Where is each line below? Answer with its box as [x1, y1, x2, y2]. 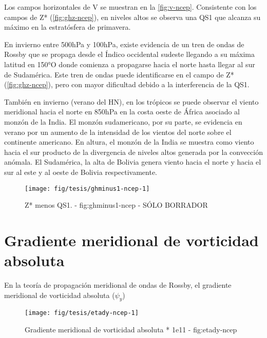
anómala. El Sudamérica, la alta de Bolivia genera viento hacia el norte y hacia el [4, 156, 261, 167]
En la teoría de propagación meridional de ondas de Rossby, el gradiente [4, 280, 232, 290]
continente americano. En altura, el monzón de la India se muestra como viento [4, 136, 254, 147]
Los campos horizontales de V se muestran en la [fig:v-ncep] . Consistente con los [4, 2, 257, 12]
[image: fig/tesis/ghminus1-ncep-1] [25, 185, 150, 192]
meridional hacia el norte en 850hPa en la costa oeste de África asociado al [4, 106, 240, 117]
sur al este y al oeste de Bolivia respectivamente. [4, 166, 158, 177]
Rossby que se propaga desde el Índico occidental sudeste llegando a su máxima [4, 49, 255, 59]
